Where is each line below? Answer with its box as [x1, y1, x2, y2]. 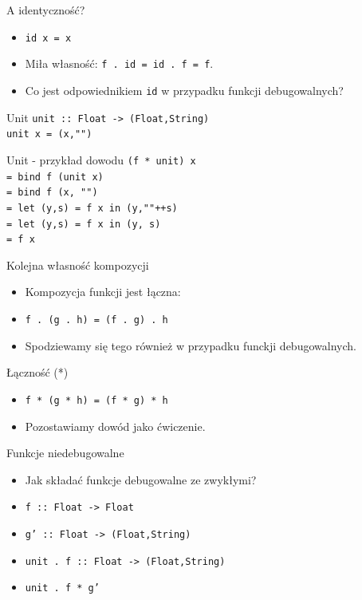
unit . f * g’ [25, 582, 100, 594]
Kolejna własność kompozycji [6, 256, 149, 273]
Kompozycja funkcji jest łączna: [25, 283, 181, 300]
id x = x [25, 32, 72, 44]
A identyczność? [6, 2, 85, 18]
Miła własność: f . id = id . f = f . [25, 55, 214, 72]
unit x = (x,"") [6, 128, 92, 140]
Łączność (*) [6, 364, 69, 381]
